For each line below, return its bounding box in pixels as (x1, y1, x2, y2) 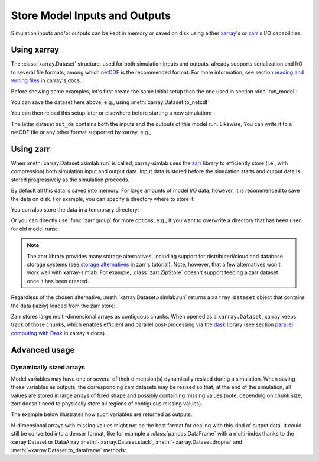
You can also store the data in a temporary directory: (11, 206, 139, 213)
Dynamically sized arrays (11, 363, 86, 371)
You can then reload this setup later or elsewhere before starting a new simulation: (11, 109, 212, 116)
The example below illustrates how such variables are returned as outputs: (11, 411, 193, 418)
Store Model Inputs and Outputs (11, 9, 171, 22)
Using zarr (11, 144, 50, 154)
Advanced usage (11, 345, 75, 355)
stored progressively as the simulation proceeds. (11, 176, 130, 183)
